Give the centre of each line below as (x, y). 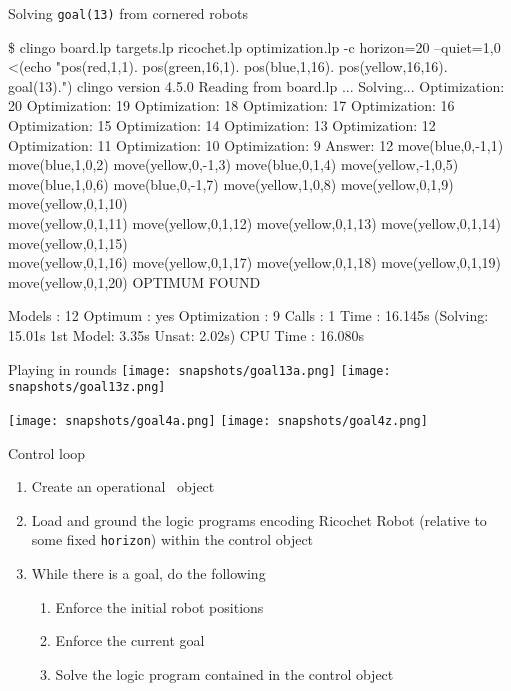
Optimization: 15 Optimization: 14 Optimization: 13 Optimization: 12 (222, 125)
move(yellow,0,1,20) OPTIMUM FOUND (134, 281)
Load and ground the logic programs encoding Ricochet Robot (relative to (259, 519)
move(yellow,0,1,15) (68, 242)
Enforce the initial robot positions (159, 606)
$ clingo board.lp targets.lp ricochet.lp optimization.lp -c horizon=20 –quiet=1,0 (254, 46)
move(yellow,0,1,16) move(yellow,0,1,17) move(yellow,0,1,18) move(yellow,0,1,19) (255, 262)
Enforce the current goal (130, 640)
